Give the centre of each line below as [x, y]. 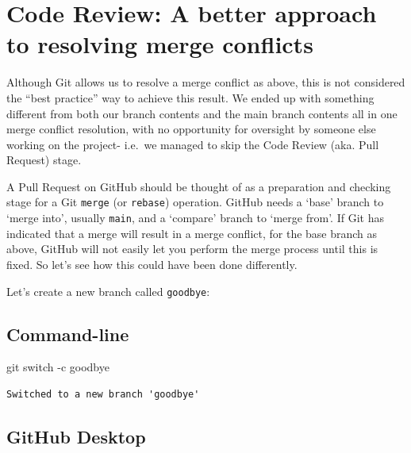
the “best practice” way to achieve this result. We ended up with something [190, 97]
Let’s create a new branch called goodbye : [108, 291]
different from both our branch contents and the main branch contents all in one [202, 113]
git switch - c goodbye [58, 367]
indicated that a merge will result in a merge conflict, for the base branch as [192, 233]
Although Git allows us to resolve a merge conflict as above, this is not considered [206, 82]
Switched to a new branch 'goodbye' [103, 395]
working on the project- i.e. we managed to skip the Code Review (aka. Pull [193, 144]
